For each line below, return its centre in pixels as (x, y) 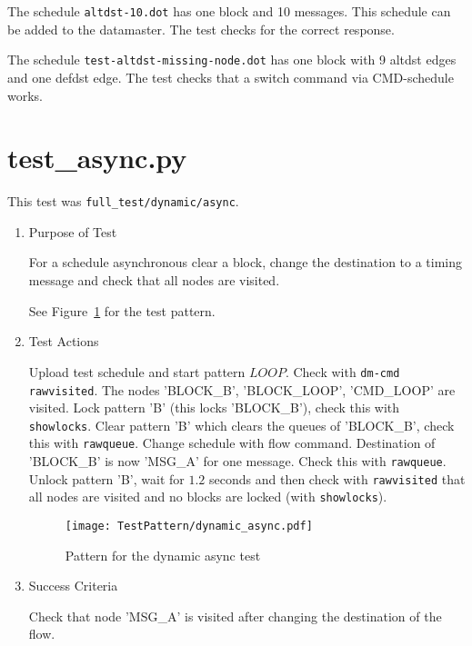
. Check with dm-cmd (342, 371)
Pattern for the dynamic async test (163, 555)
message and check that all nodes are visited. (154, 280)
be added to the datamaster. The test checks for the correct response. (201, 29)
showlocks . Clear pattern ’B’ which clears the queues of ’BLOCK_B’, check (241, 425)
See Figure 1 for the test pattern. (122, 310)
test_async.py (97, 158)
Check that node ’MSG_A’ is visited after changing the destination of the (235, 616)
